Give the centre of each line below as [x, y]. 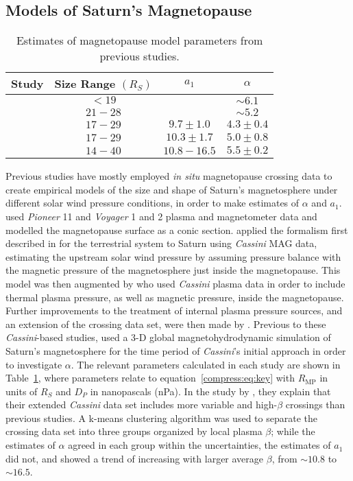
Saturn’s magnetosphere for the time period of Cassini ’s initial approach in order [176, 350]
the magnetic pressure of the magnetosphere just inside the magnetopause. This [173, 270]
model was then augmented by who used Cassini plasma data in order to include [175, 283]
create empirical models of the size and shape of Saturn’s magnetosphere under [172, 189]
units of [22, 391]
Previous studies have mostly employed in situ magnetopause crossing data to [169, 176]
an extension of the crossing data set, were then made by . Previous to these [166, 324]
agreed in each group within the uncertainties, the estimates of [199, 445]
